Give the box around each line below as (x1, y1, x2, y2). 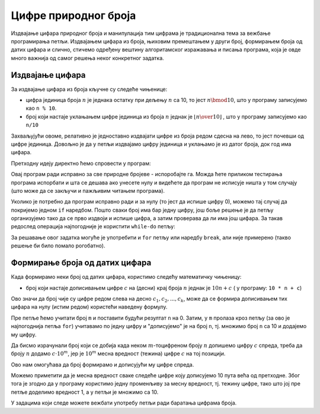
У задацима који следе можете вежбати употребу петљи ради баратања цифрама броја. (11, 399, 237, 406)
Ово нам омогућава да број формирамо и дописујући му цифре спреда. (11, 361, 194, 368)
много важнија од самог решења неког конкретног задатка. (11, 54, 164, 62)
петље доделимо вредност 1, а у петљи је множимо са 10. (11, 388, 159, 396)
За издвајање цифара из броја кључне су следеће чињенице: (11, 85, 168, 93)
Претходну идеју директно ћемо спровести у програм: (11, 160, 151, 167)
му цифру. (11, 331, 37, 338)
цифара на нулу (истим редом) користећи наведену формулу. (11, 303, 168, 311)
